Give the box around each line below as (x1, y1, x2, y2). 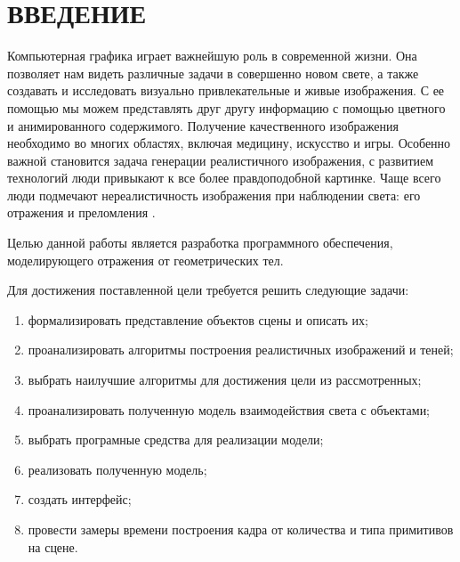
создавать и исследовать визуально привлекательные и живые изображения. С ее (7, 81, 445, 100)
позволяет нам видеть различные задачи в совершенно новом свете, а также (7, 63, 419, 82)
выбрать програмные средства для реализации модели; (28, 430, 324, 449)
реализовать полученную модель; (28, 460, 207, 478)
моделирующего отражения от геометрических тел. (7, 250, 284, 269)
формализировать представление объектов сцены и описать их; (28, 310, 369, 329)
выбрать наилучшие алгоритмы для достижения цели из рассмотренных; (28, 371, 422, 389)
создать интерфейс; (28, 490, 132, 509)
